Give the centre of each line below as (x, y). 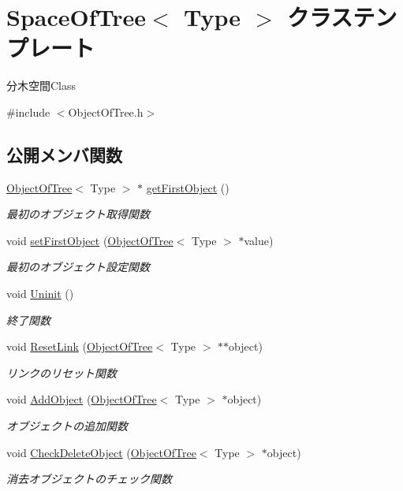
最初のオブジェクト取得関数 (78, 214)
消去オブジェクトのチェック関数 (89, 479)
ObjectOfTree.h (106, 112)
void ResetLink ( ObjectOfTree (80, 346)
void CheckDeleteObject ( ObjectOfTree (101, 452)
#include (28, 112)
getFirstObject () (188, 187)
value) (259, 240)
